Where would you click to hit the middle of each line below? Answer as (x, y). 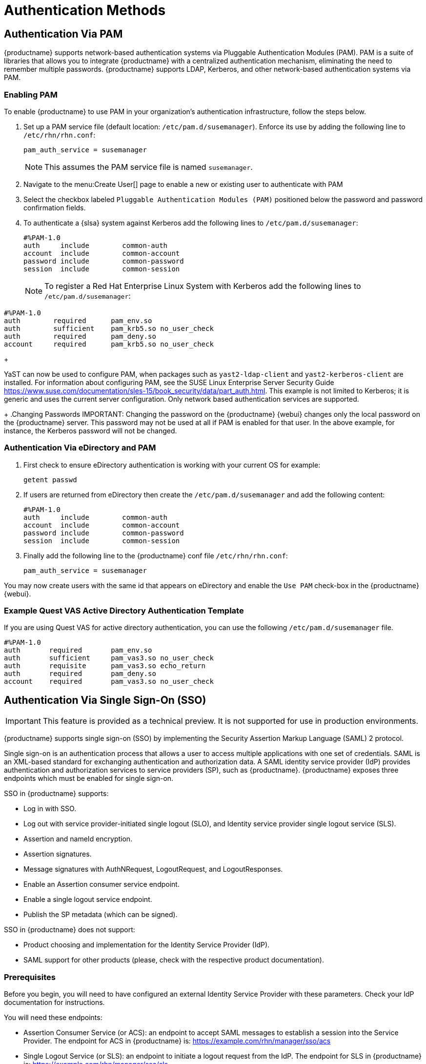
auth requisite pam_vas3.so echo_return (105, 666)
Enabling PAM (31, 94)
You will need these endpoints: (53, 1018)
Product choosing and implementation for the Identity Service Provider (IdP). (147, 945)
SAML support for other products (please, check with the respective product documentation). (174, 960)
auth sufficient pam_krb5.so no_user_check (109, 328)
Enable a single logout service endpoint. (88, 900)
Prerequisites (30, 977)
